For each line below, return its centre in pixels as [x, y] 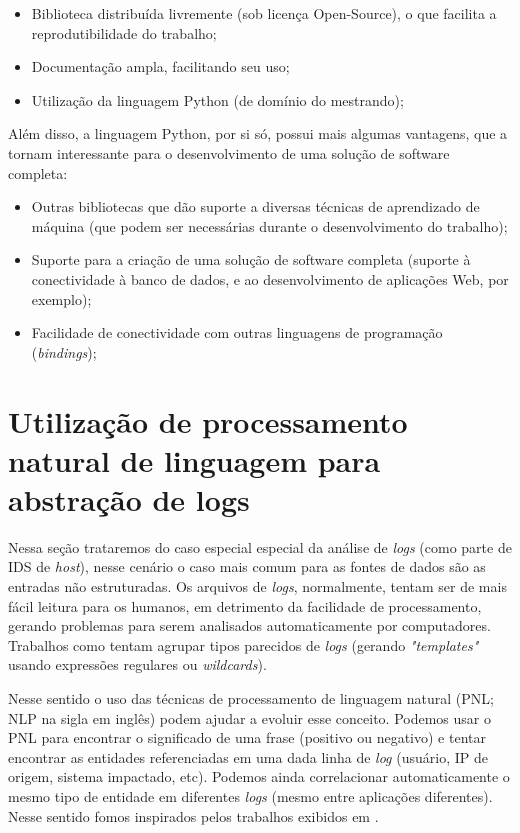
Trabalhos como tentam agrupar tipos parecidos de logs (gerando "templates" [243, 644]
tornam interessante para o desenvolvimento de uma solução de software [229, 152]
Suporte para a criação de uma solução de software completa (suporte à [251, 259]
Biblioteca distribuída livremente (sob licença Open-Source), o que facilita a [264, 13]
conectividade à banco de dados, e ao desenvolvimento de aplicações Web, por [270, 278]
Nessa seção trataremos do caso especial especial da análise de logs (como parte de [260, 546]
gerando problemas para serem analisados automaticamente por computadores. [249, 625]
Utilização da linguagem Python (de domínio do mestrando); [217, 99]
